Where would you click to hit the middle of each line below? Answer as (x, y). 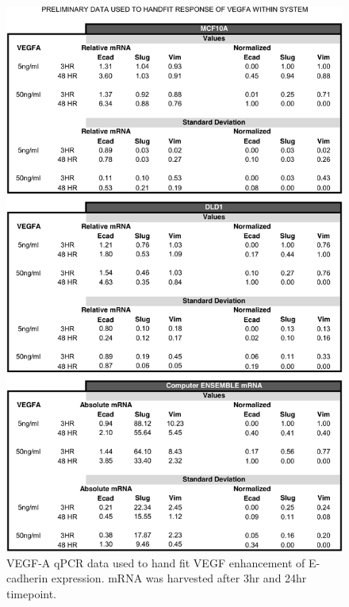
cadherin (27, 578)
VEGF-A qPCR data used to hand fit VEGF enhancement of (156, 562)
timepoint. (32, 593)
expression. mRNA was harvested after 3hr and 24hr (179, 578)
